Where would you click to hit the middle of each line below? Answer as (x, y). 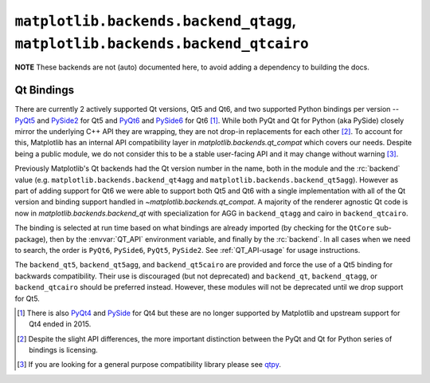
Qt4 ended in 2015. (60, 324)
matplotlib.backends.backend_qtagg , (155, 21)
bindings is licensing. (64, 350)
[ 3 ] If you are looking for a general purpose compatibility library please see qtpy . (149, 365)
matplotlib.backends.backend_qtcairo (162, 43)
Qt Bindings (45, 91)
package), (31, 239)
